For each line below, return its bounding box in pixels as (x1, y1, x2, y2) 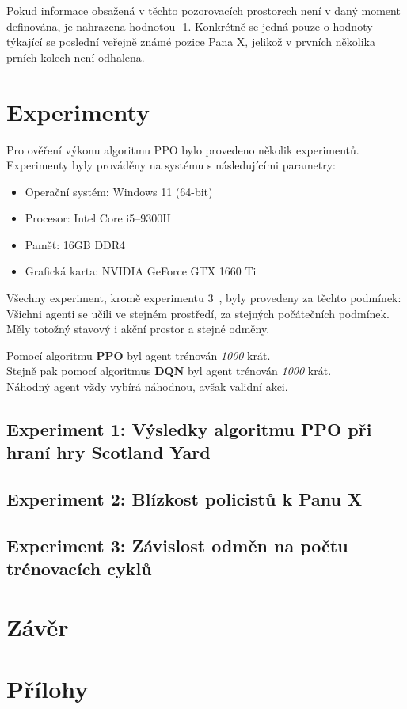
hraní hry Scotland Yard (6, 440, 211, 464)
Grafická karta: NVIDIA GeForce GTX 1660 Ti (25, 263, 257, 279)
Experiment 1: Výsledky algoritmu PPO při (6, 417, 372, 442)
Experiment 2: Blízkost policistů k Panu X (6, 487, 363, 511)
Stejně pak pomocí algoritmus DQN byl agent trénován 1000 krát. (6, 362, 332, 379)
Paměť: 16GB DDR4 (25, 236, 126, 252)
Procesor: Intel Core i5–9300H (25, 210, 171, 226)
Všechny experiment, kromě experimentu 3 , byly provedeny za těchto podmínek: (6, 290, 401, 306)
